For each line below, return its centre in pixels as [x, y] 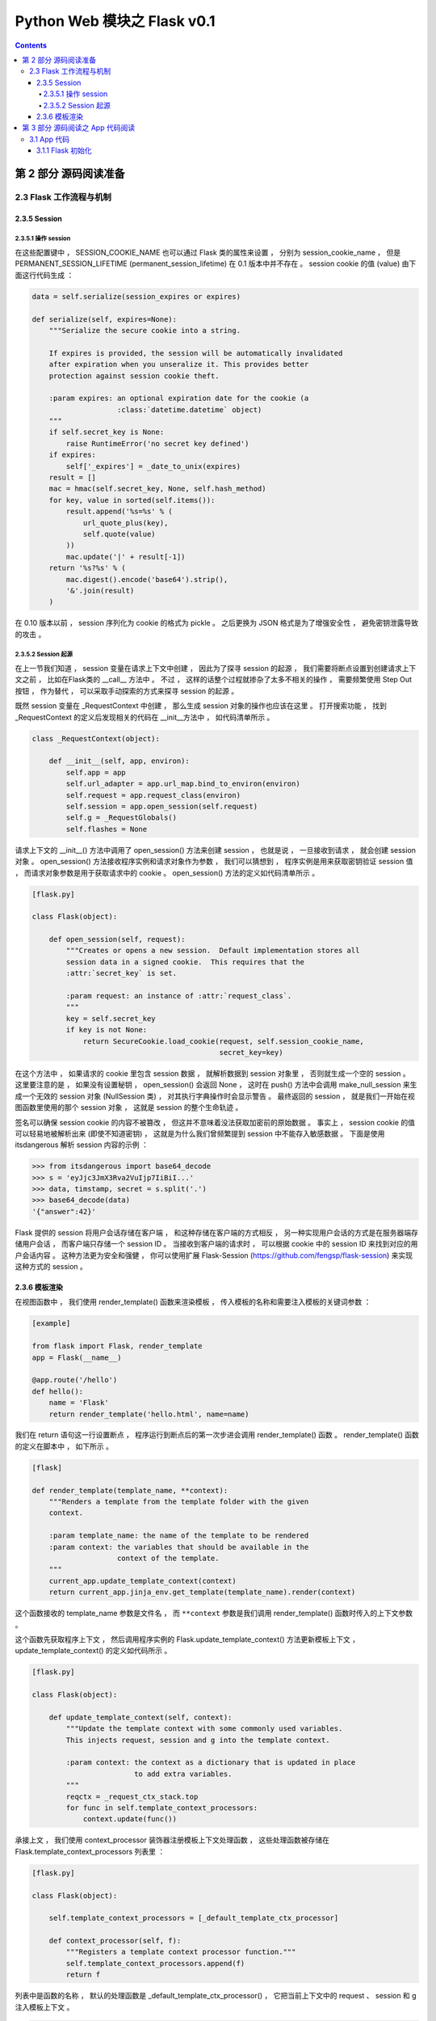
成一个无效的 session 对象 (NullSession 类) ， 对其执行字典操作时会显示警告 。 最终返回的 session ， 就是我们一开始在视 [215, 1096]
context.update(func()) [130, 1819]
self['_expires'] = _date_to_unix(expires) [153, 466]
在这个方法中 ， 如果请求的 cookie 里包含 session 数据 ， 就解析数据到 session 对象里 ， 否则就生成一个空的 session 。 [213, 1073]
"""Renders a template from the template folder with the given [179, 1502]
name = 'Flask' [79, 1403]
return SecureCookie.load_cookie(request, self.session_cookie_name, [224, 1041]
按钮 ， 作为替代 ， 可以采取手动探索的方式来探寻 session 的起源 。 [126, 690]
